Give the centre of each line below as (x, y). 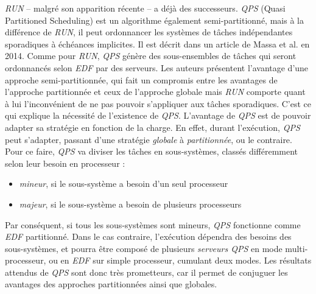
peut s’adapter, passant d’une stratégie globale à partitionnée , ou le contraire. (149, 139)
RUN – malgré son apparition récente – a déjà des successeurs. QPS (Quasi (145, 8)
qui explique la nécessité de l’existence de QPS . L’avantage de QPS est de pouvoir (158, 115)
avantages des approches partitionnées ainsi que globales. (111, 284)
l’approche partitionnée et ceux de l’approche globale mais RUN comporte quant (155, 92)
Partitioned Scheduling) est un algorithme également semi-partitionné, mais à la (154, 20)
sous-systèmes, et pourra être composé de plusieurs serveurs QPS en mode (144, 248)
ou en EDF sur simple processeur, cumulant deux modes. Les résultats (180, 260)
